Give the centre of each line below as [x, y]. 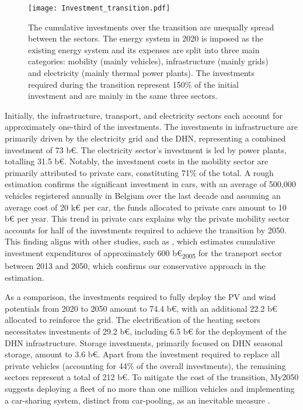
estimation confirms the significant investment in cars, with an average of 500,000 [150, 184]
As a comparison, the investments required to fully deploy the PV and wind [140, 297]
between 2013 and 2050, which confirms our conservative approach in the [135, 266]
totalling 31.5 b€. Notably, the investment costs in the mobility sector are [137, 161]
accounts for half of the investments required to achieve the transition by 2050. [146, 230]
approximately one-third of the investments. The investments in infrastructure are [151, 127]
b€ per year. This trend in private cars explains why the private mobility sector [147, 218]
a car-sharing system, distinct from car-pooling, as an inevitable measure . [137, 400]
